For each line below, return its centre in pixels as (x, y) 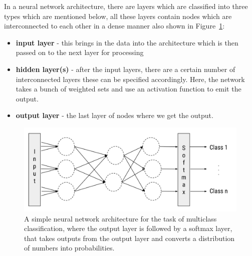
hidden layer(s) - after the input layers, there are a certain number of (125, 69)
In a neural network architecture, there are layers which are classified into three (126, 6)
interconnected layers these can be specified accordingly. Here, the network (130, 79)
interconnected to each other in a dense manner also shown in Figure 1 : (114, 26)
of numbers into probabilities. (69, 248)
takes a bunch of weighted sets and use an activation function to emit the (129, 89)
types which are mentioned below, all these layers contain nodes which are (118, 16)
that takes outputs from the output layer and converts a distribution (130, 238)
